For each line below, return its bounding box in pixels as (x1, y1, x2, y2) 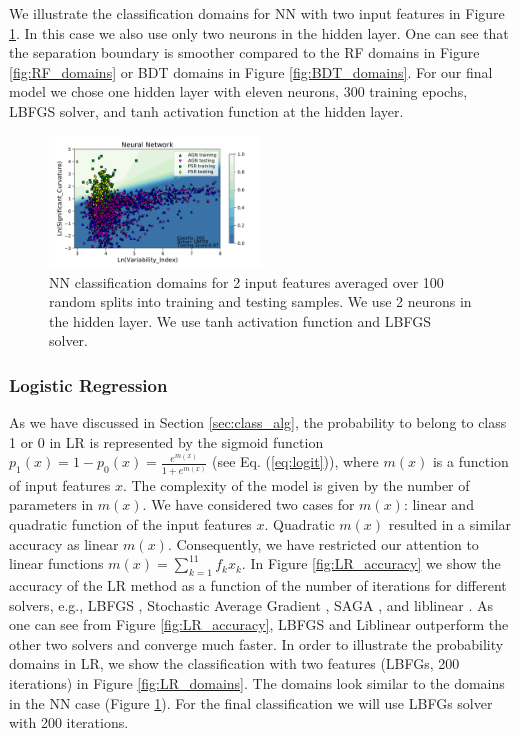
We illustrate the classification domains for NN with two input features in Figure (9, 3, 505, 23)
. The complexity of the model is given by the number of (122, 474, 470, 495)
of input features (9, 474, 111, 495)
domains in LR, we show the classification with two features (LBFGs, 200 (9, 653, 460, 674)
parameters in (9, 494, 94, 515)
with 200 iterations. (9, 712, 129, 733)
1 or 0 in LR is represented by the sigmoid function (9, 431, 324, 452)
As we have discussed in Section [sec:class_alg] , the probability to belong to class (9, 412, 507, 433)
